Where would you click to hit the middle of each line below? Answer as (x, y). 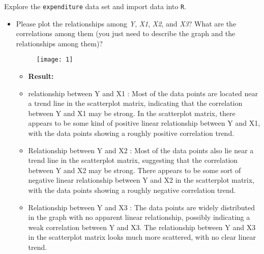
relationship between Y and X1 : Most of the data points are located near (143, 93)
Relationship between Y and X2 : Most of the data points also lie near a (141, 150)
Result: (41, 76)
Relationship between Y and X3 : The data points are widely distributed (142, 207)
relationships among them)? (59, 43)
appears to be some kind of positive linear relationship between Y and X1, (144, 123)
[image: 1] (55, 60)
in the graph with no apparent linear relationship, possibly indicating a (139, 217)
